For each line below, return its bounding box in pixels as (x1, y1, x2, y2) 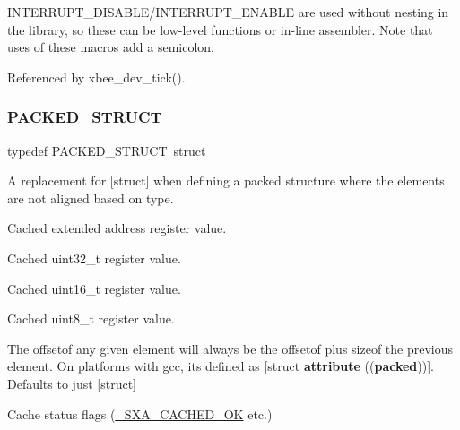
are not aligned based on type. (7, 188, 174, 207)
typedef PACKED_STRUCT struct (7, 141, 206, 159)
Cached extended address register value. (7, 219, 227, 237)
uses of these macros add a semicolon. (7, 38, 214, 56)
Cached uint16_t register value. (7, 279, 181, 297)
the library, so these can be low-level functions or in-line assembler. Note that (7, 20, 433, 39)
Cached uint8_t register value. (7, 309, 175, 328)
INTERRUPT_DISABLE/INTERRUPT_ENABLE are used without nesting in (7, 3, 449, 21)
